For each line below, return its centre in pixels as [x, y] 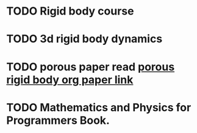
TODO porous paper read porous [91, 66]
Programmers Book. [58, 120]
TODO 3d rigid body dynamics [84, 39]
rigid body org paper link [70, 80]
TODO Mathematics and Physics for [99, 107]
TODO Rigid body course [70, 11]
